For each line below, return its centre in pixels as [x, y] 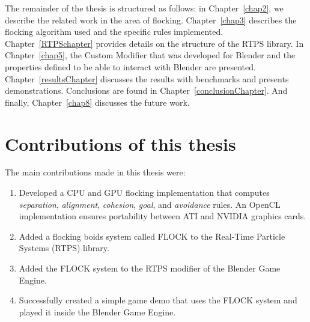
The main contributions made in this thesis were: [95, 172]
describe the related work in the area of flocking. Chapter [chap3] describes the [151, 20]
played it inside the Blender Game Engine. [97, 311]
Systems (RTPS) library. [64, 248]
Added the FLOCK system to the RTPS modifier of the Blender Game [150, 268]
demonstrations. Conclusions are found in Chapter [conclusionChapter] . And [146, 90]
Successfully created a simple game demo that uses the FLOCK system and [158, 300]
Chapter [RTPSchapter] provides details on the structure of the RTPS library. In [154, 43]
